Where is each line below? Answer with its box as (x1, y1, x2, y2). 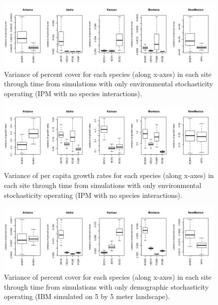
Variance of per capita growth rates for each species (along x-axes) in (4, 170, 214, 181)
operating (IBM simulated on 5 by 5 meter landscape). (4, 291, 170, 302)
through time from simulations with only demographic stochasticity (4, 281, 209, 292)
